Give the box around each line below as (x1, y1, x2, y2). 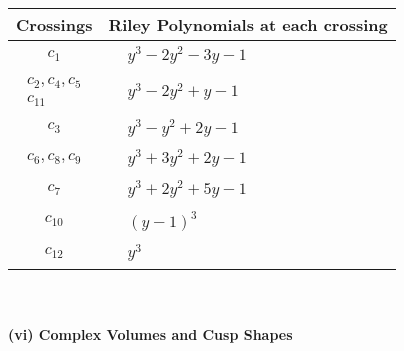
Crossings (16, 13, 93, 36)
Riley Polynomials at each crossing (108, 13, 388, 36)
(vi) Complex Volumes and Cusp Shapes (8, 324, 293, 345)
